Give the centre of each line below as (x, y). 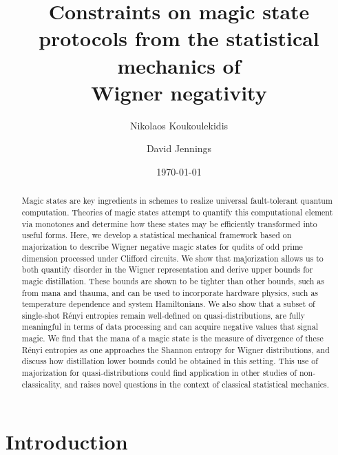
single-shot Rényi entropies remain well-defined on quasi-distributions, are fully (163, 315)
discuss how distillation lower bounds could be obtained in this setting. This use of (170, 361)
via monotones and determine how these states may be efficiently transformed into (169, 223)
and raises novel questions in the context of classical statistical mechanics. (197, 384)
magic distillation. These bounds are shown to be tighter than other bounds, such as (173, 281)
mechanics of (179, 65)
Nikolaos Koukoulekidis (179, 125)
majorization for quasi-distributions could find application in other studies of (159, 373)
